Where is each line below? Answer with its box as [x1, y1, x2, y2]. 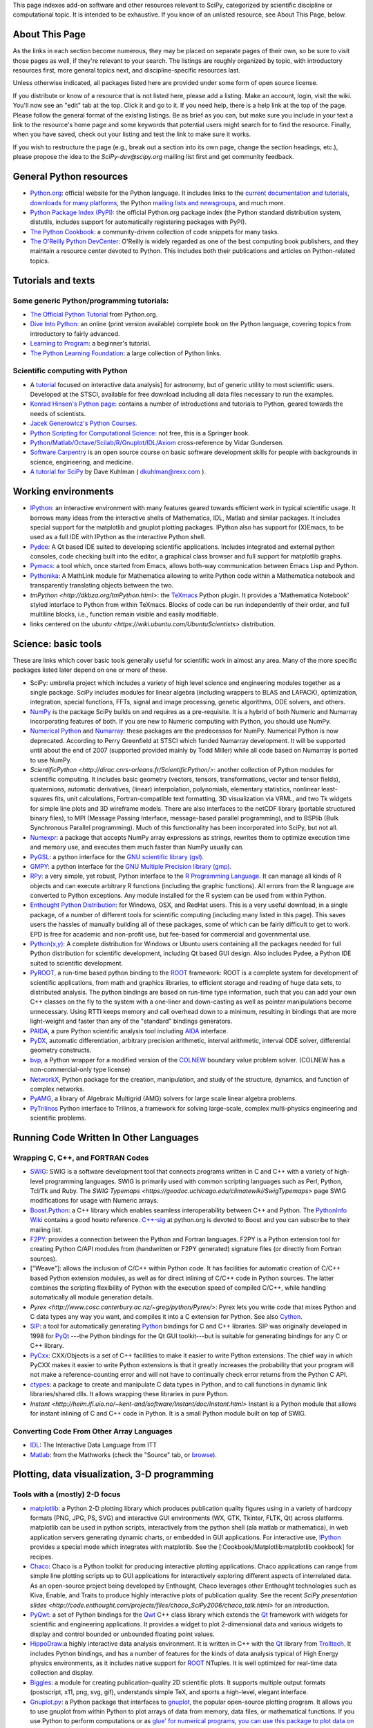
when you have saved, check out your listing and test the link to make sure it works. [12, 130, 251, 138]
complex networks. [30, 1084, 85, 1093]
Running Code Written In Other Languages [12, 1131, 200, 1143]
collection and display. [30, 1669, 94, 1677]
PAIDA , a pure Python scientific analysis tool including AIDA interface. [30, 1026, 229, 1035]
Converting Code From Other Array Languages [12, 1426, 173, 1436]
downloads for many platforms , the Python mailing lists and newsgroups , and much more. [30, 198, 286, 207]
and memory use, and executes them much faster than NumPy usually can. [30, 843, 245, 852]
